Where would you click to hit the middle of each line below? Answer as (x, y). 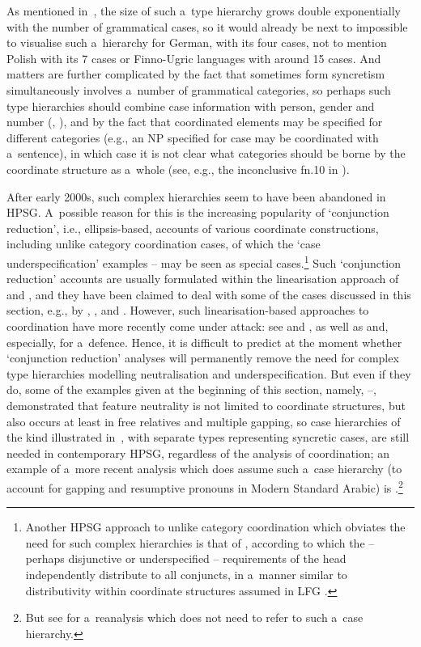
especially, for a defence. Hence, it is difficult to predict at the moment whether (204, 342)
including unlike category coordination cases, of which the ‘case (164, 244)
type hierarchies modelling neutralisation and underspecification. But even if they (209, 373)
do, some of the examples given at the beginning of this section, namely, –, (191, 389)
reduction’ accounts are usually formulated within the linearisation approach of (203, 279)
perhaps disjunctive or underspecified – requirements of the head (186, 558)
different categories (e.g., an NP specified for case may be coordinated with (193, 137)
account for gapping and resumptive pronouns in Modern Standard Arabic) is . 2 (205, 486)
